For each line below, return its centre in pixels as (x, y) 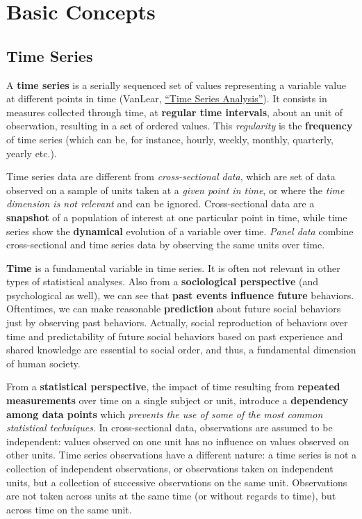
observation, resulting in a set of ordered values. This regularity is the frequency (180, 126)
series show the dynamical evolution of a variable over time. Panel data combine (180, 231)
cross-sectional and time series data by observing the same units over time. (166, 245)
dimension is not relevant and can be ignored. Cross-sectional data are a (161, 203)
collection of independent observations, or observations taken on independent (170, 469)
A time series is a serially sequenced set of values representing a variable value (176, 85)
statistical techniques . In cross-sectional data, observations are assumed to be (170, 428)
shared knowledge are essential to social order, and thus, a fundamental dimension (181, 350)
